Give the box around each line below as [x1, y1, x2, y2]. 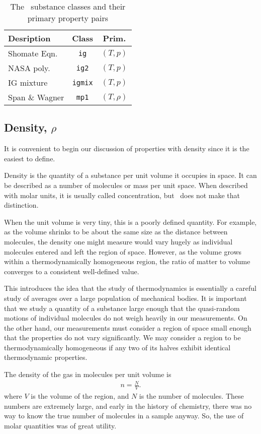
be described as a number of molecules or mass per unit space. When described [4, 179, 248, 190]
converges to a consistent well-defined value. [4, 266, 139, 276]
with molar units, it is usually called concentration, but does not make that [4, 190, 240, 200]
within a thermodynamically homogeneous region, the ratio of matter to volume [4, 256, 250, 267]
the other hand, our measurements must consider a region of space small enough [4, 322, 251, 333]
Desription [8, 32, 51, 44]
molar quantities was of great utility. [4, 420, 117, 430]
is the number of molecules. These [139, 391, 244, 401]
